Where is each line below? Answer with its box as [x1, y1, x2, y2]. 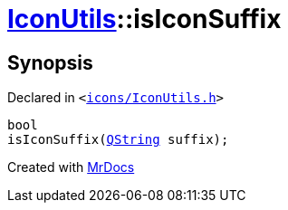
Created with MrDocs [7, 159, 135, 176]
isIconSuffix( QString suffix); [7, 132, 229, 148]
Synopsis [7, 51, 93, 74]
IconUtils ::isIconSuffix [7, 4, 282, 34]
